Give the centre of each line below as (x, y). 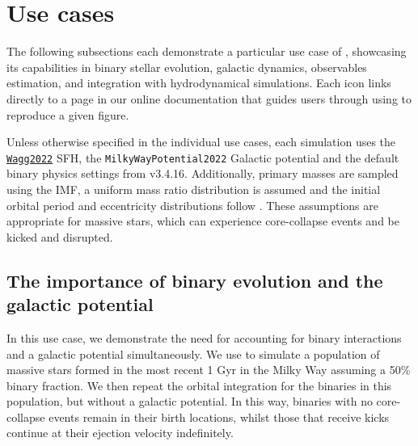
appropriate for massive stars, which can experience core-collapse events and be (203, 221)
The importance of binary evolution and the (195, 280)
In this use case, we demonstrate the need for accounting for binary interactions (204, 337)
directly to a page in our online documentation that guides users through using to (209, 98)
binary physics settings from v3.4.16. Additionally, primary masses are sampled (203, 173)
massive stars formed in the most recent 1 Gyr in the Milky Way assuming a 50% (209, 370)
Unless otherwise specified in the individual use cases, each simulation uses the (201, 142)
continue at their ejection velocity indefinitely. (120, 433)
